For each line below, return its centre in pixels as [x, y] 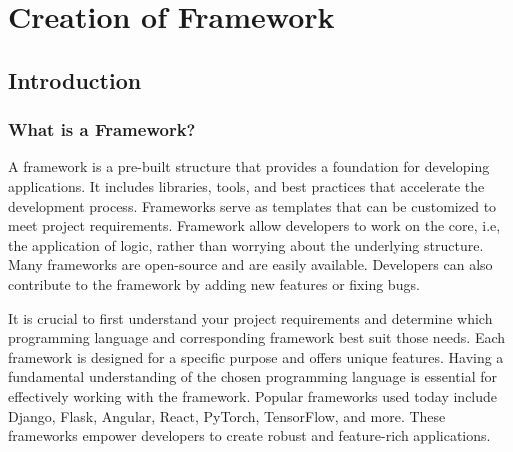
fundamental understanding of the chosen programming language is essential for [253, 376]
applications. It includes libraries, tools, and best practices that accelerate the [246, 185]
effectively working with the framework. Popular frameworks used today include [253, 395]
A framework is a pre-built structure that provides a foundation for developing [249, 166]
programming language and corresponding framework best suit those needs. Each [257, 337]
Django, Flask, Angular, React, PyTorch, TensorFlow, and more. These [227, 415]
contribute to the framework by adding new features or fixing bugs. [214, 283]
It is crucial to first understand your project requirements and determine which [250, 317]
